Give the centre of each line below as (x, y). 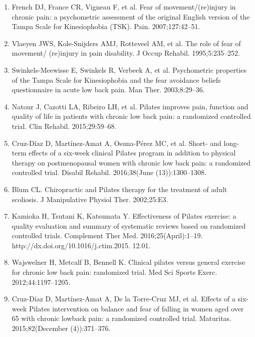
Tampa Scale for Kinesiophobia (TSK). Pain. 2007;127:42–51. (106, 26)
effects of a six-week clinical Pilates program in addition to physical (132, 153)
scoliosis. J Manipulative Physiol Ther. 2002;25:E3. (90, 199)
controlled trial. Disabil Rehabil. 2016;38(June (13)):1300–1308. (109, 172)
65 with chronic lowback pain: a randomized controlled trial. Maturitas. (121, 318)
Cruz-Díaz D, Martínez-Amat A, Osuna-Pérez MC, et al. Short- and (116, 143)
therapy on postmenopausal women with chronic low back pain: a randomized (131, 162)
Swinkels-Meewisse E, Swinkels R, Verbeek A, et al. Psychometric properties (129, 69)
